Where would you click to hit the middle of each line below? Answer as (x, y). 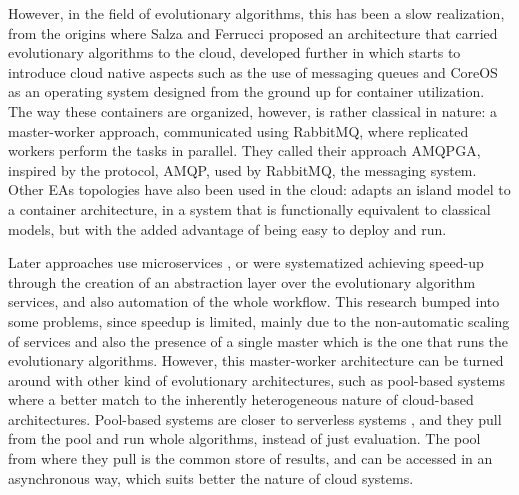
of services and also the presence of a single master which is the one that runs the (258, 340)
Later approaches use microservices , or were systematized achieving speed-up (246, 262)
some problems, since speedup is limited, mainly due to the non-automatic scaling (259, 320)
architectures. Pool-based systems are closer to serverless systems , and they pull (255, 418)
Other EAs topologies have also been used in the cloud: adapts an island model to (259, 189)
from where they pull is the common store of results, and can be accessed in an (250, 458)
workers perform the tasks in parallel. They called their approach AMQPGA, (244, 150)
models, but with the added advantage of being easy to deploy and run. (227, 228)
